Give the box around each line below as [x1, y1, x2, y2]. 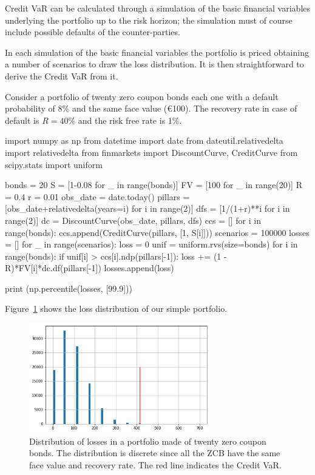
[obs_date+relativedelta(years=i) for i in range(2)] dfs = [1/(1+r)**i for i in [5, 202, 290, 215]
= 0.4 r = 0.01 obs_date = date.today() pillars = [5, 190, 190, 203]
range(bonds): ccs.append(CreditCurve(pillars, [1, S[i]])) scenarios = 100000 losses [5, 226, 310, 238]
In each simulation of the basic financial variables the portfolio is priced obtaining [5, 45, 309, 58]
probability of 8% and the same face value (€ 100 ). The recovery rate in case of [5, 102, 297, 115]
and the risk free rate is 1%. [78, 113, 182, 126]
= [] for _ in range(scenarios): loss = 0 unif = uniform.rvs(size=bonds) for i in [5, 238, 298, 251]
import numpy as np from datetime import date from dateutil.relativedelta [5, 134, 283, 147]
